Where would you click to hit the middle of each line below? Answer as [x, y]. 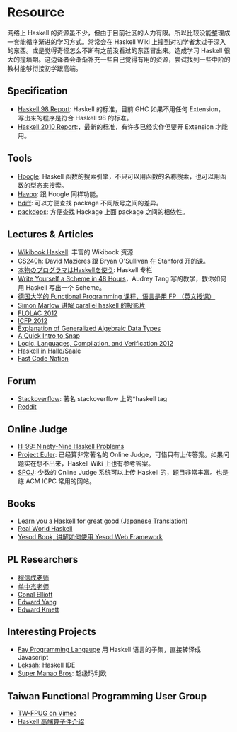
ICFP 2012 [33, 321]
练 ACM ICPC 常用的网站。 [56, 481]
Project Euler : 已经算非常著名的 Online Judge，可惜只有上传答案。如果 [120, 455]
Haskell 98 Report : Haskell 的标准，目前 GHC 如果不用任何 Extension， [121, 109]
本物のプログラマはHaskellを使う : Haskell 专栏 [85, 270]
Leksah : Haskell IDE [46, 665]
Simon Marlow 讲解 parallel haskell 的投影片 [81, 305]
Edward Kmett [38, 609]
